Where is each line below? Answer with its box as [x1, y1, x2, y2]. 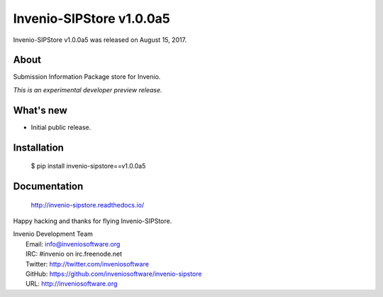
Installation [13, 141, 64, 153]
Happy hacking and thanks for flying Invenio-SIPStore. [13, 217, 172, 225]
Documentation [13, 180, 84, 192]
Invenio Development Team [13, 229, 94, 238]
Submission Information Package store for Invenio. [13, 72, 161, 81]
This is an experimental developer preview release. [13, 85, 162, 94]
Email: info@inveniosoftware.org [26, 239, 121, 248]
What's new [13, 104, 67, 117]
